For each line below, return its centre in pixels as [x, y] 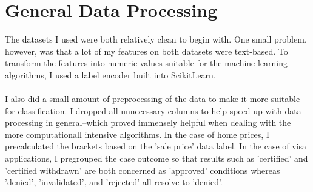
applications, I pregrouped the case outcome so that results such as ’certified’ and [156, 158]
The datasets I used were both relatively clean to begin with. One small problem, [156, 39]
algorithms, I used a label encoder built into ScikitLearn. [110, 74]
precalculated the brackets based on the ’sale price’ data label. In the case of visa [156, 146]
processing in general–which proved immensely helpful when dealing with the [148, 122]
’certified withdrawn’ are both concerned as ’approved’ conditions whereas [143, 170]
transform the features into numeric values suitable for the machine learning [146, 63]
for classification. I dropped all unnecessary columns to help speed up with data [153, 110]
